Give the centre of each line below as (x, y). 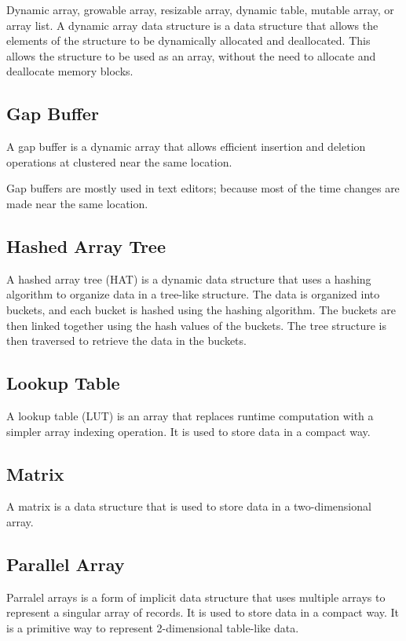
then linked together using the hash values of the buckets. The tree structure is (196, 325)
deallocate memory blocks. (70, 71)
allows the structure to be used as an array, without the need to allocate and (191, 55)
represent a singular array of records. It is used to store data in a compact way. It (203, 612)
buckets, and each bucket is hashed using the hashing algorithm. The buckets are (201, 309)
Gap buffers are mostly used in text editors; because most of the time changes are (203, 188)
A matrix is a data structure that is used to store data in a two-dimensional (189, 506)
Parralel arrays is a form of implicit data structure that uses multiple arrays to (196, 597)
